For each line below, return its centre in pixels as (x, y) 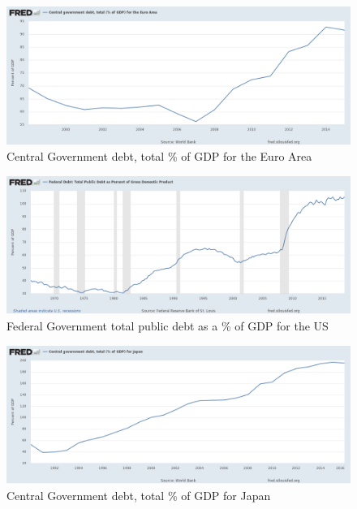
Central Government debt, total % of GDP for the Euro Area (159, 156)
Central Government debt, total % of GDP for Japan (139, 495)
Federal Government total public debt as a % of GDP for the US (168, 325)
